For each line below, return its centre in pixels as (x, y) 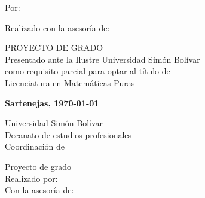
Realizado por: (31, 178)
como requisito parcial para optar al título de (88, 71)
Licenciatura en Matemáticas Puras (70, 82)
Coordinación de (35, 146)
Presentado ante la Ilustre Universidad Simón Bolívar (102, 59)
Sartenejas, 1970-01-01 (52, 103)
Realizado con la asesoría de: (57, 27)
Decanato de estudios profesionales (68, 134)
